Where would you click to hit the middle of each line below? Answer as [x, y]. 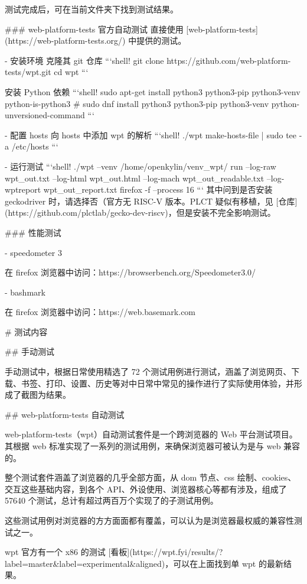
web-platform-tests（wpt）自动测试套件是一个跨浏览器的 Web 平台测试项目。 [151, 434]
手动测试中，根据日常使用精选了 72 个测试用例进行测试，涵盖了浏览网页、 [148, 372]
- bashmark [25, 292]
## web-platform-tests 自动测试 [65, 414]
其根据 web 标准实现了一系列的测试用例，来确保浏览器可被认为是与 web [143, 446]
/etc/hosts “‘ [35, 146]
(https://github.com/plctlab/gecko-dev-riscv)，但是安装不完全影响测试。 [140, 212]
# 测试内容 [26, 331]
